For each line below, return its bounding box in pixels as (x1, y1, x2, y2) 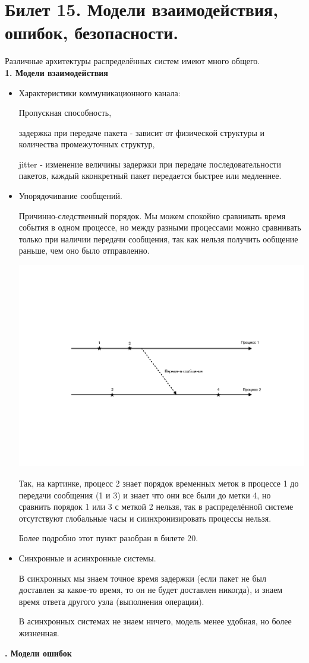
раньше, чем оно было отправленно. (18, 244, 150, 257)
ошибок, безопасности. (5, 20, 179, 45)
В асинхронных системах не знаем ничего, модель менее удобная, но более (18, 615, 292, 627)
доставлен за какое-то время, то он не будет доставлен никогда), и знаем (18, 583, 283, 596)
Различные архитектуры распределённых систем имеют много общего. (5, 55, 260, 67)
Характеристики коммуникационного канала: (18, 86, 181, 99)
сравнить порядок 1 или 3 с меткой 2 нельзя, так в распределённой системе (18, 500, 294, 513)
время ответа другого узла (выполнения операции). (18, 595, 204, 607)
